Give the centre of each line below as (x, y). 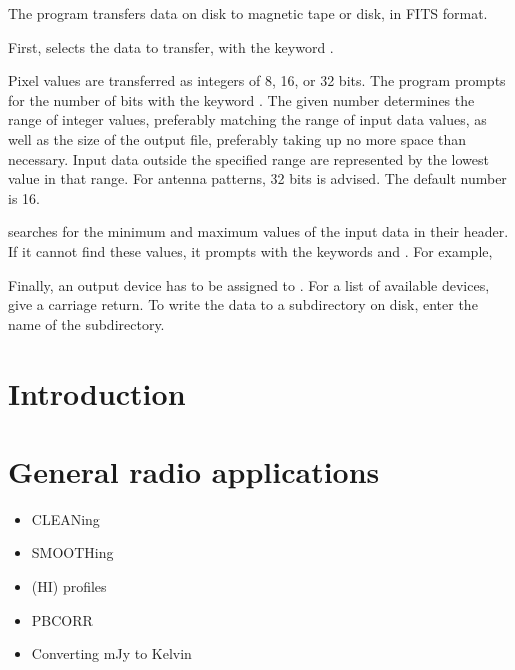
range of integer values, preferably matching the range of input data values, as (247, 119)
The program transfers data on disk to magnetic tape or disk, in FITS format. (248, 13)
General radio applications (194, 470)
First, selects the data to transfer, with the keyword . (171, 46)
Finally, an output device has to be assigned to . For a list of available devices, (249, 284)
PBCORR (62, 619)
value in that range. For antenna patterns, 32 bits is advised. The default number (257, 178)
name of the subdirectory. (86, 323)
